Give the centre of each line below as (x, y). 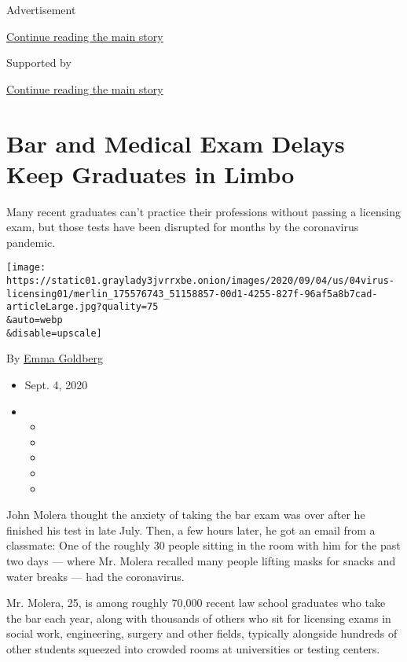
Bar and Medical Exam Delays (176, 143)
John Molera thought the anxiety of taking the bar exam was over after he (186, 515)
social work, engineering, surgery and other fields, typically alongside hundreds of (202, 633)
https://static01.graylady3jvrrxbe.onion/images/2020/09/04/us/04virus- (200, 281)
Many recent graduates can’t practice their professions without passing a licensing (204, 211)
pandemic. (31, 242)
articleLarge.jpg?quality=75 (82, 307)
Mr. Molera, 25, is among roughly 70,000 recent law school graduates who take (196, 603)
